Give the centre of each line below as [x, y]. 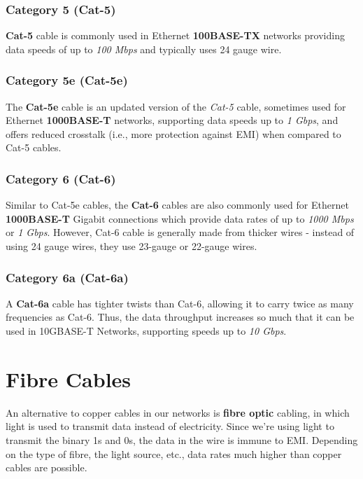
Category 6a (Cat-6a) [67, 277]
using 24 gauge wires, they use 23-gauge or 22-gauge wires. [131, 246]
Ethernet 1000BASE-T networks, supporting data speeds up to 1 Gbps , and [172, 120]
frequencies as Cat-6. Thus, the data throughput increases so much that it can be [180, 317]
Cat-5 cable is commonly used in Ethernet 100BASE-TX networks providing [175, 35]
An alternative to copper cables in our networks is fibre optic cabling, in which [178, 412]
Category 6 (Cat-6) [61, 178]
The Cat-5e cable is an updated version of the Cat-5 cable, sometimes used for [176, 106]
